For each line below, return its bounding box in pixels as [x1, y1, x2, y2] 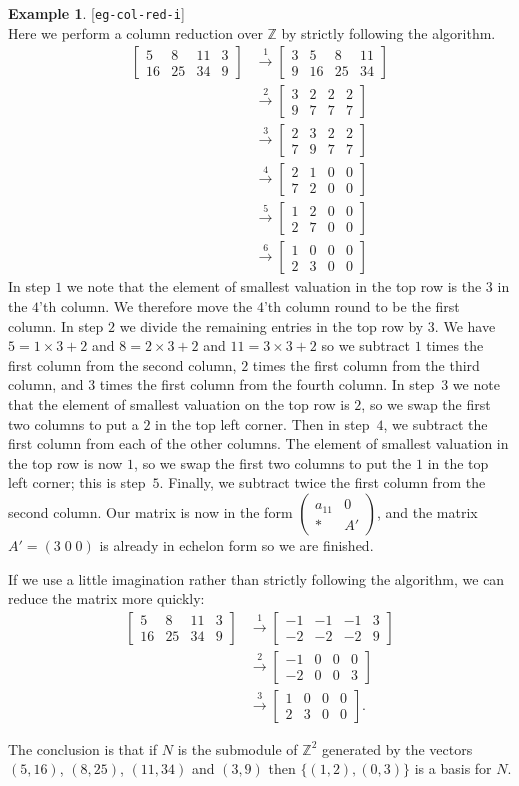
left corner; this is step [8, 472, 146, 493]
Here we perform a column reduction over [8, 22, 263, 43]
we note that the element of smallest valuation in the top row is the [66, 276, 482, 297]
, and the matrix [376, 501, 478, 522]
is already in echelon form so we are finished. [99, 534, 374, 555]
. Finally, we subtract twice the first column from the [159, 472, 486, 493]
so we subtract [321, 335, 410, 356]
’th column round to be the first [263, 296, 460, 317]
